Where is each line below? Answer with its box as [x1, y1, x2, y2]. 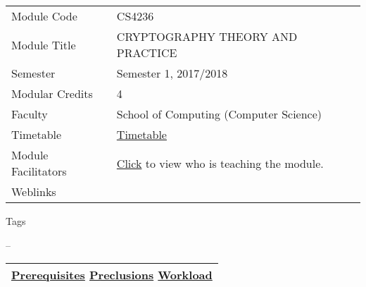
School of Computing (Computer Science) [116, 106, 322, 122]
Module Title [11, 36, 76, 53]
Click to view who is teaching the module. [116, 154, 324, 171]
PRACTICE [116, 44, 177, 61]
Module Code [11, 8, 77, 24]
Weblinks [11, 183, 56, 200]
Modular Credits [11, 85, 93, 102]
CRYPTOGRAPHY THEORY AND [116, 28, 298, 44]
